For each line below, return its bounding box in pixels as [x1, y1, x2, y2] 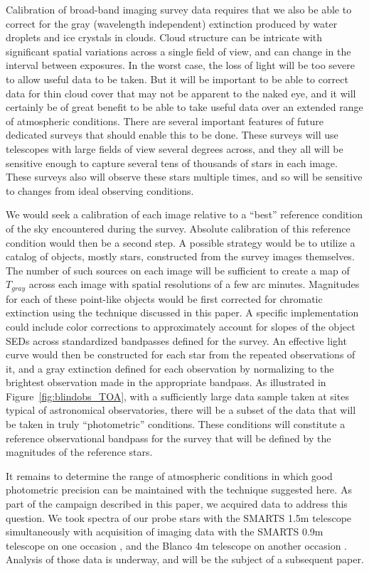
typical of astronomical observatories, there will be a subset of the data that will [6, 402, 356, 417]
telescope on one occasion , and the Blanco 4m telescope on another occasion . [6, 538, 347, 553]
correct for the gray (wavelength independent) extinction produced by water [6, 16, 338, 31]
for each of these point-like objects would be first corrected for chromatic [6, 291, 323, 306]
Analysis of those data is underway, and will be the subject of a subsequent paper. [6, 552, 364, 567]
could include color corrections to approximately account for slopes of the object [6, 319, 355, 333]
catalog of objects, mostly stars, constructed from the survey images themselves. [6, 249, 355, 264]
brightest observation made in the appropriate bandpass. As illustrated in [6, 375, 326, 390]
